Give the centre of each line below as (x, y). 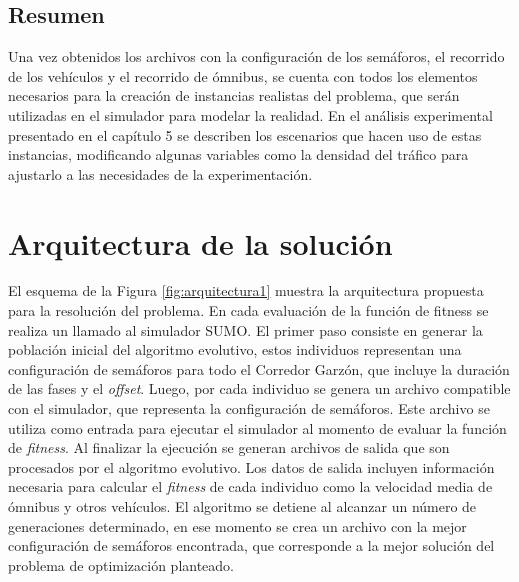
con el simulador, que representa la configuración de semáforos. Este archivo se (249, 408)
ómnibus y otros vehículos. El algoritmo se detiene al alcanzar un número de (242, 506)
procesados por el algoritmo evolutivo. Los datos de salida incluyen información (251, 466)
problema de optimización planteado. (121, 564)
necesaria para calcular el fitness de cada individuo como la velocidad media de (250, 486)
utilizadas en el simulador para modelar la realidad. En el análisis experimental (250, 114)
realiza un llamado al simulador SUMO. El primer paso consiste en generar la (245, 329)
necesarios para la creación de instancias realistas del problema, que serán (234, 95)
